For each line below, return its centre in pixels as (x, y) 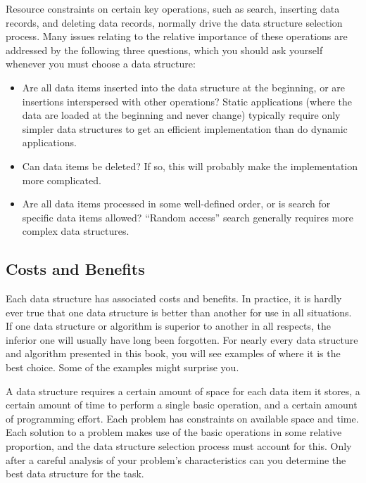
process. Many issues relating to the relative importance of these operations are (177, 36)
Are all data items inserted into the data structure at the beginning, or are (183, 87)
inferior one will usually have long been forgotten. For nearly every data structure (182, 339)
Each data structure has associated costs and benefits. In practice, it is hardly (174, 298)
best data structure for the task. (75, 474)
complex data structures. (76, 231)
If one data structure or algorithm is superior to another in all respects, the (168, 326)
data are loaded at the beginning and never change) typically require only (181, 115)
